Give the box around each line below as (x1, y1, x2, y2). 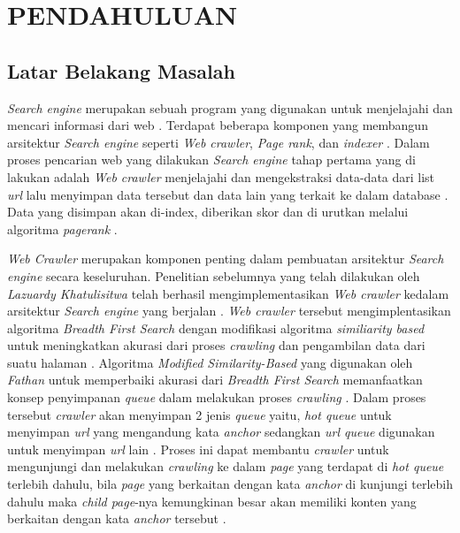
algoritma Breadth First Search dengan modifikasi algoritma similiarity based (7, 318, 425, 337)
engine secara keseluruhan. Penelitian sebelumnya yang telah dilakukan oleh (7, 266, 420, 285)
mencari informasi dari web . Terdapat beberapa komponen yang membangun (7, 116, 428, 134)
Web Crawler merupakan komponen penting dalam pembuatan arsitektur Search (7, 249, 444, 268)
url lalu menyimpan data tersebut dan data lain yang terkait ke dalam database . (7, 185, 448, 203)
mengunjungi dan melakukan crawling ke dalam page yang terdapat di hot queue (7, 457, 444, 476)
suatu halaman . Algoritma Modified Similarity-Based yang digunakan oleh (7, 353, 413, 371)
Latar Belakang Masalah (7, 57, 235, 84)
